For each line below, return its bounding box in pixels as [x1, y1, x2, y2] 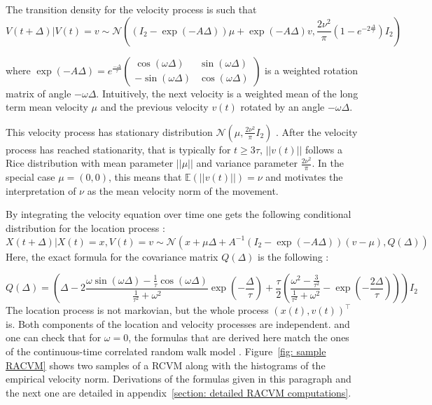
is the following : [258, 249, 329, 263]
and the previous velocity [100, 99, 209, 114]
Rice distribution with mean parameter [6, 156, 174, 170]
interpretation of [6, 183, 76, 198]
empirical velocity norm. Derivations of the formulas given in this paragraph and [6, 371, 351, 386]
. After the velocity [276, 124, 358, 139]
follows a [305, 142, 343, 156]
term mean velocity [6, 99, 88, 114]
